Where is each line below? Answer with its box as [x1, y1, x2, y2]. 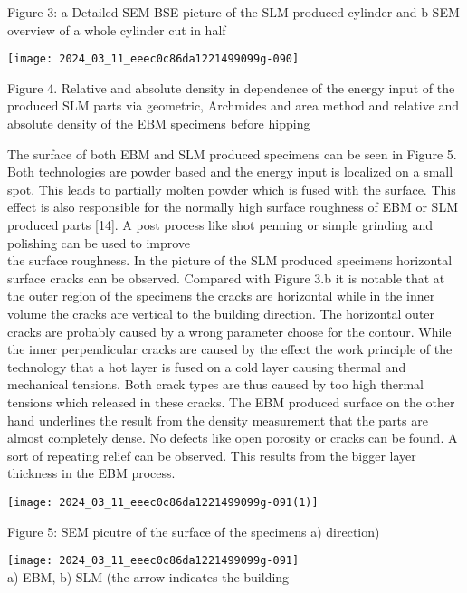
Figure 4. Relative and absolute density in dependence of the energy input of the [7, 78, 455, 97]
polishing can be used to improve [7, 233, 191, 252]
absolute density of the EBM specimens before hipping [7, 114, 310, 133]
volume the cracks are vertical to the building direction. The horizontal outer [7, 303, 435, 322]
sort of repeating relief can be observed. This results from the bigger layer [7, 445, 416, 464]
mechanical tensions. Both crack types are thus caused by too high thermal [7, 375, 424, 394]
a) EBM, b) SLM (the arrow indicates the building [7, 567, 290, 586]
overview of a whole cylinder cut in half [7, 20, 226, 39]
